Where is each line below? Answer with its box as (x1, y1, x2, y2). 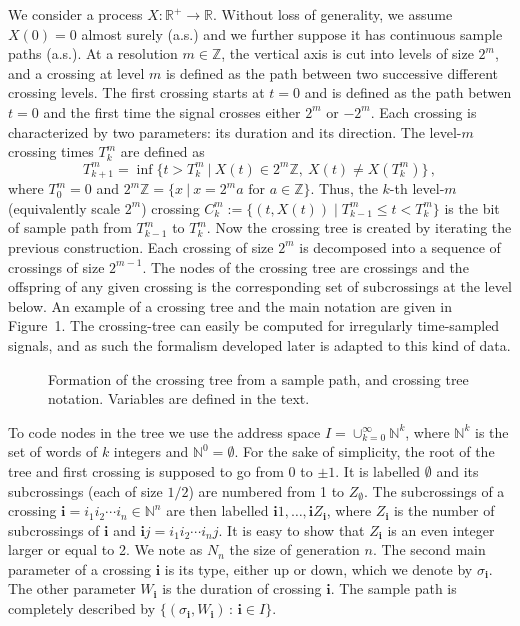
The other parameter (8, 578, 136, 599)
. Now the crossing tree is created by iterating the (206, 217, 512, 238)
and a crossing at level (8, 62, 145, 83)
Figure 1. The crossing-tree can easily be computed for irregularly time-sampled (8, 315, 500, 336)
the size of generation (229, 539, 360, 560)
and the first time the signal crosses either (43, 101, 301, 122)
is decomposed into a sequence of (299, 236, 501, 257)
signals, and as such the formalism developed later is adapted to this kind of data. (8, 334, 511, 355)
